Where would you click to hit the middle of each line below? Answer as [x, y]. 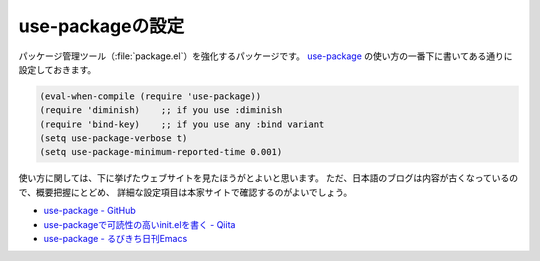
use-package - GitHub [90, 211]
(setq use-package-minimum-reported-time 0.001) [161, 152]
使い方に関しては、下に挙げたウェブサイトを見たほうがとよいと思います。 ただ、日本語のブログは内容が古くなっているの [268, 178]
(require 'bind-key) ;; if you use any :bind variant [182, 124]
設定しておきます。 [57, 69]
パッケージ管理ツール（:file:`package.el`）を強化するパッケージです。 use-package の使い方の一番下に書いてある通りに [265, 56]
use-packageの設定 [101, 26]
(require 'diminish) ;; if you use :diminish [161, 110]
